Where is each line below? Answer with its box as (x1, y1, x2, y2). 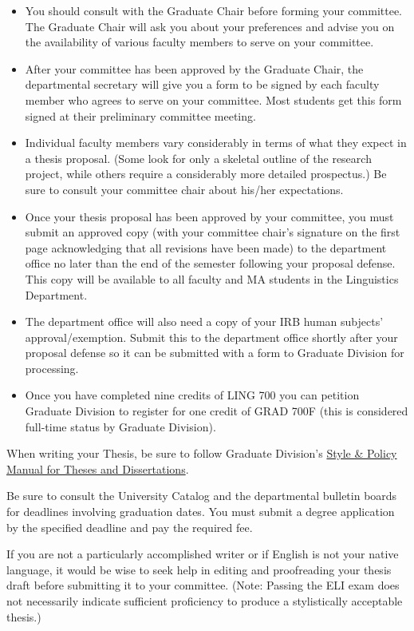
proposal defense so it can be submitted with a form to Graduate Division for (25, 344, 404, 361)
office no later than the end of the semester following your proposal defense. (25, 255, 396, 272)
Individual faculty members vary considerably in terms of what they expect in (25, 134, 407, 151)
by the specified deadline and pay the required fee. (6, 518, 253, 535)
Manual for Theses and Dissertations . (6, 460, 189, 477)
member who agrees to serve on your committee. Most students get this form (25, 91, 402, 108)
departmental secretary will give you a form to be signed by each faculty (25, 76, 380, 93)
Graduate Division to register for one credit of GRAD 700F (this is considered (25, 403, 408, 419)
